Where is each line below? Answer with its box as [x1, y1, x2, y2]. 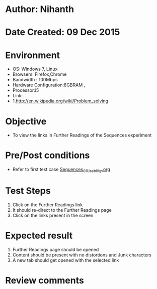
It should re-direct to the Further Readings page [12, 207, 112, 213]
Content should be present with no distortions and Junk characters [12, 252, 152, 258]
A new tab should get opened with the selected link [12, 257, 119, 263]
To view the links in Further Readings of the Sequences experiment [12, 132, 152, 138]
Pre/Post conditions [5, 150, 90, 161]
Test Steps [5, 185, 51, 197]
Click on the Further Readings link [12, 202, 83, 208]
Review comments [5, 275, 84, 286]
